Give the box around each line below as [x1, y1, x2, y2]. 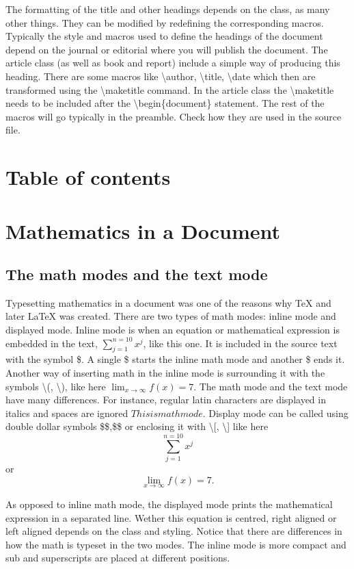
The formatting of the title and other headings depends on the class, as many [5, 2, 330, 16]
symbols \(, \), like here [5, 379, 106, 393]
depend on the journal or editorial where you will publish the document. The [5, 42, 328, 56]
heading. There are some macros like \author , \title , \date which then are [5, 68, 316, 83]
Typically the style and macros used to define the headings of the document [5, 29, 323, 43]
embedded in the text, [5, 336, 98, 350]
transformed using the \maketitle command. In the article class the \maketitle [5, 82, 334, 97]
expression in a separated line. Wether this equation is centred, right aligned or [5, 510, 337, 524]
